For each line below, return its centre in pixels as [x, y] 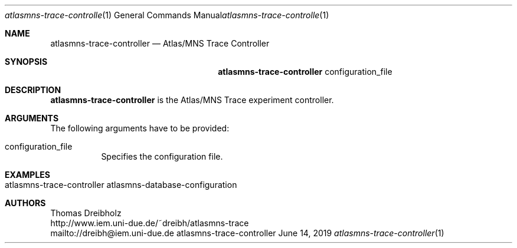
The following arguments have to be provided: [140, 128]
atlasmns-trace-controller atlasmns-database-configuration [121, 185]
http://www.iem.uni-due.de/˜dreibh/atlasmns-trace [150, 223]
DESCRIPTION [33, 90]
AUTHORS [25, 203]
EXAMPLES [27, 175]
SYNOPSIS [26, 62]
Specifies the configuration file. [162, 156]
